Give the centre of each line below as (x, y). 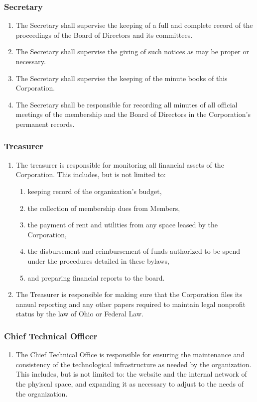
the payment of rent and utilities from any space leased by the (123, 225)
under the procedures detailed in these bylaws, (98, 260)
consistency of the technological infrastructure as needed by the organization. (133, 364)
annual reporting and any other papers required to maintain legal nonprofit (131, 304)
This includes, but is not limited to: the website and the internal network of (131, 374)
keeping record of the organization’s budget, (95, 191)
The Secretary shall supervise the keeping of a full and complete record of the (134, 25)
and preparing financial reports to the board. (96, 277)
